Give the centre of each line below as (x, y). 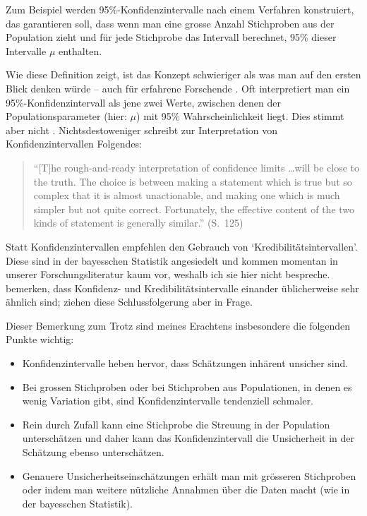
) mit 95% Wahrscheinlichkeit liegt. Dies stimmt (240, 116)
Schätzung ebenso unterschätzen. (93, 452)
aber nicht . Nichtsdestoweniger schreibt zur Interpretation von (142, 130)
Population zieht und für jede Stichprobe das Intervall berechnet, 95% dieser (171, 37)
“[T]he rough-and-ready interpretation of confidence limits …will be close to (196, 167)
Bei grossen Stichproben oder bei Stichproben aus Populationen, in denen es (187, 386)
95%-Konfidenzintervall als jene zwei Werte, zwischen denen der (143, 102)
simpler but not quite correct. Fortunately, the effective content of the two (194, 209)
